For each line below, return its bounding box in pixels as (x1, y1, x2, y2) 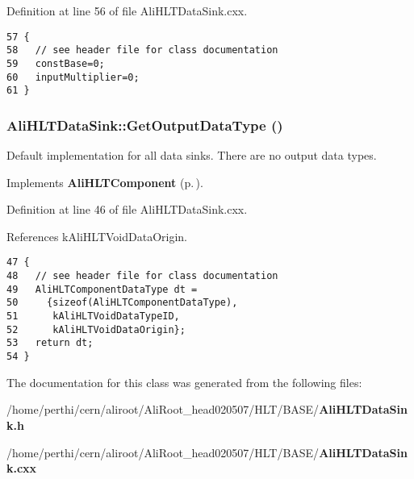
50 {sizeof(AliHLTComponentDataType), (6, 297, 238, 309)
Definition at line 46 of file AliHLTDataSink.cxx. (6, 201, 248, 218)
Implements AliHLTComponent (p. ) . (6, 173, 203, 190)
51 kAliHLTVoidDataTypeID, (6, 310, 180, 323)
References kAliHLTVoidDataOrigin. (6, 227, 187, 244)
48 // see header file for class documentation (6, 270, 278, 282)
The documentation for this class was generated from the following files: (6, 373, 362, 390)
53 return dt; (6, 337, 94, 349)
